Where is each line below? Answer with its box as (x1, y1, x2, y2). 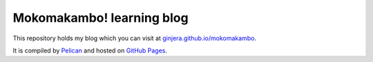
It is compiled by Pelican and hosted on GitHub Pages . (12, 46, 168, 55)
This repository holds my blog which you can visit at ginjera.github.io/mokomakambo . (12, 34, 257, 42)
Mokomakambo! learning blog (12, 10, 189, 25)
